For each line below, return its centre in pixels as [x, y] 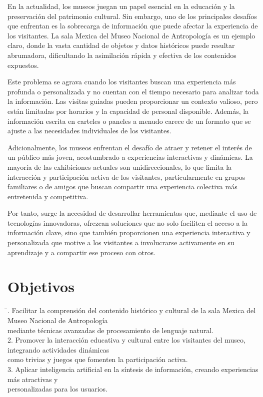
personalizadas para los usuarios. [58, 389]
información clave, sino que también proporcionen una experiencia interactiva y [129, 232]
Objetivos [41, 286]
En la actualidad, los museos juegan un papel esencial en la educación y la [121, 6]
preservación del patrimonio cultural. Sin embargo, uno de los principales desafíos [132, 16]
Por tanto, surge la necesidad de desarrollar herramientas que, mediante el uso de [132, 213]
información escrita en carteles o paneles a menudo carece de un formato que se [129, 121]
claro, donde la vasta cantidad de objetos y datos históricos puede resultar [121, 45]
